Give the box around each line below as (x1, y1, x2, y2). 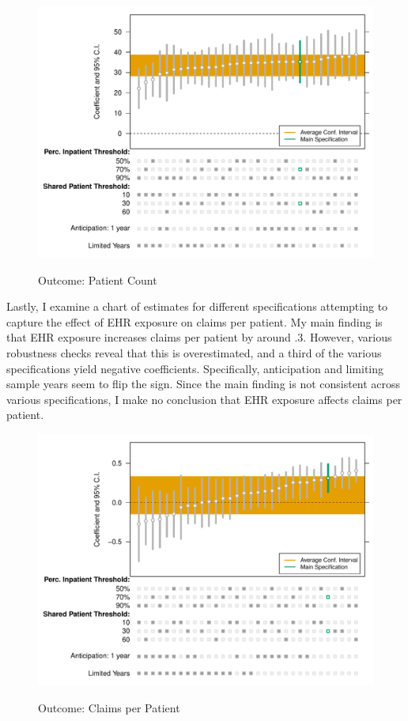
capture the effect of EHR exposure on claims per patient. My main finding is (6, 313, 383, 330)
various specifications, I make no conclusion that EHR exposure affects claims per (6, 391, 402, 407)
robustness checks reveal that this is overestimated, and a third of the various (6, 344, 382, 360)
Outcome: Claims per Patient (38, 699, 180, 715)
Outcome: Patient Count (38, 271, 157, 288)
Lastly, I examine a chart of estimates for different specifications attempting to (6, 298, 388, 315)
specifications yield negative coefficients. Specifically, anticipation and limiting (6, 360, 384, 376)
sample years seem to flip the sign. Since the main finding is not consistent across (6, 376, 401, 392)
